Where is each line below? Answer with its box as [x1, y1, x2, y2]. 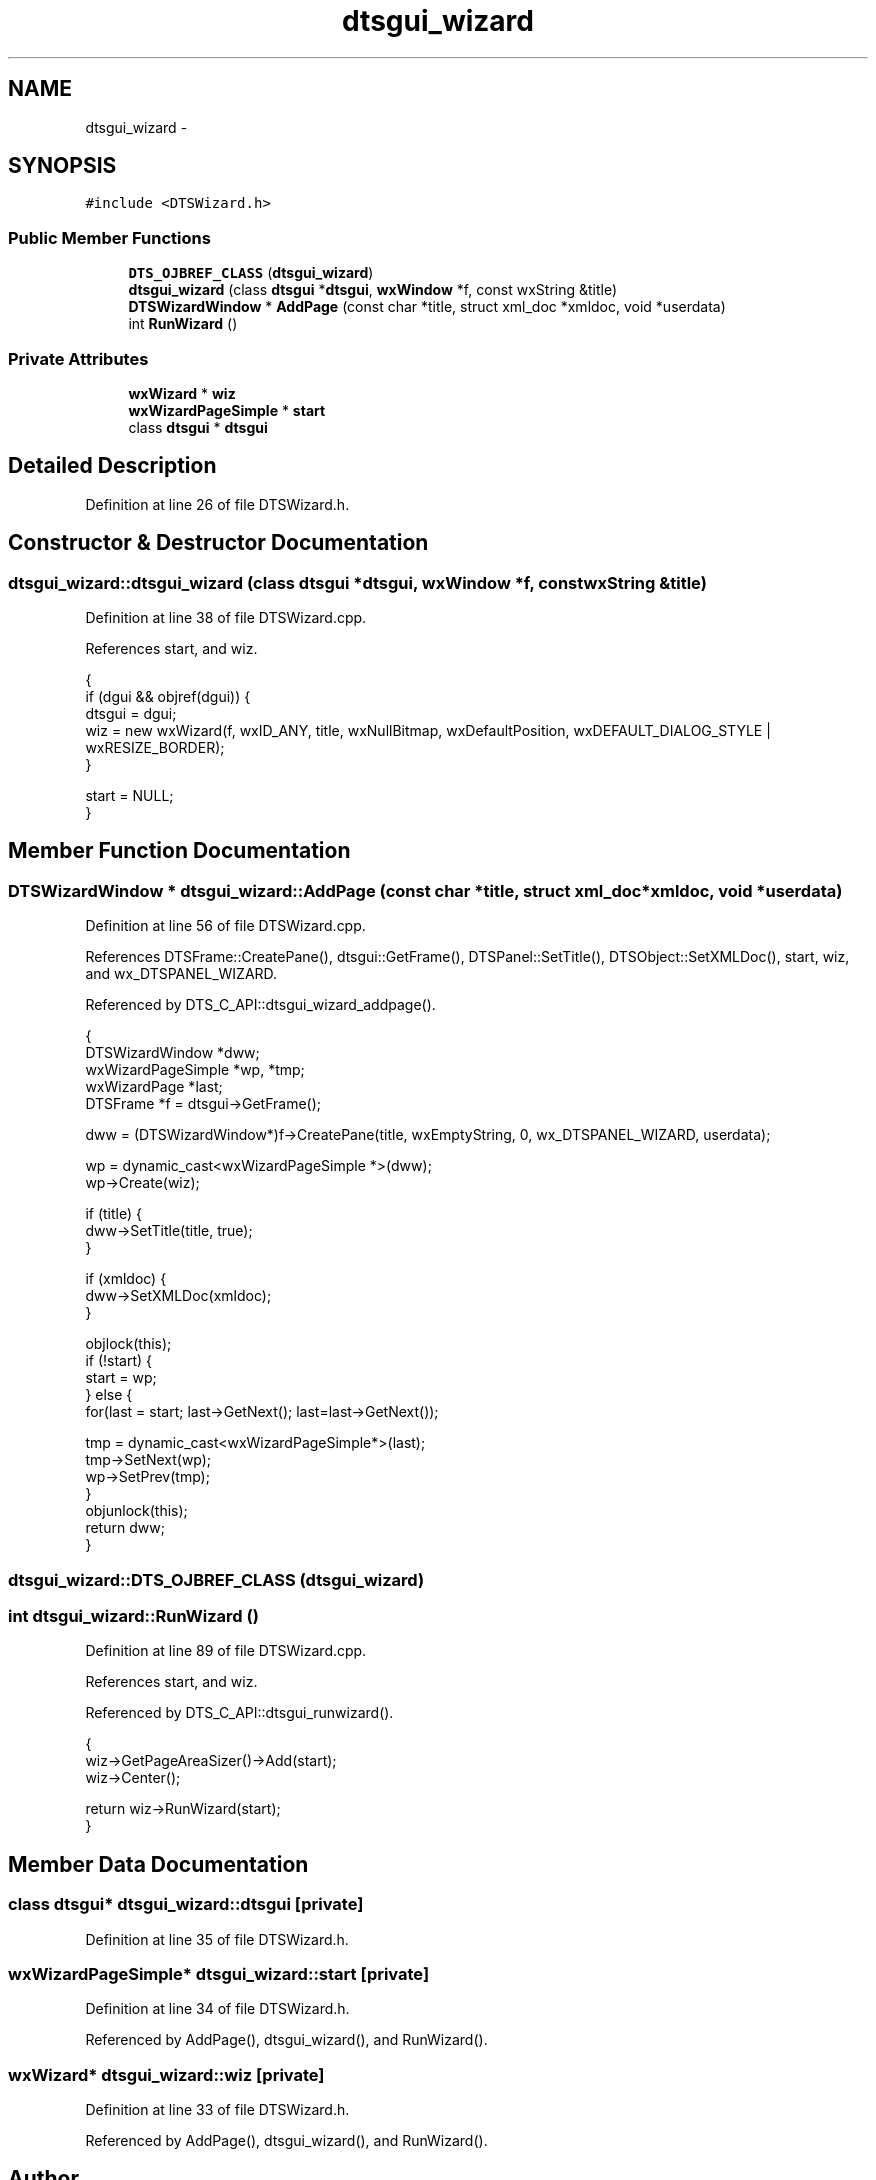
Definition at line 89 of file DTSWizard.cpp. [85, 1642, 367, 1660]
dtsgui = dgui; [85, 705, 177, 722]
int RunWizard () [128, 315, 238, 333]
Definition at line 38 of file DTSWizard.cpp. [85, 609, 367, 626]
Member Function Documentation [8, 838, 351, 864]
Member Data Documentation [8, 1851, 309, 1877]
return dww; [85, 1519, 165, 1537]
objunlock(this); [85, 1502, 188, 1520]
